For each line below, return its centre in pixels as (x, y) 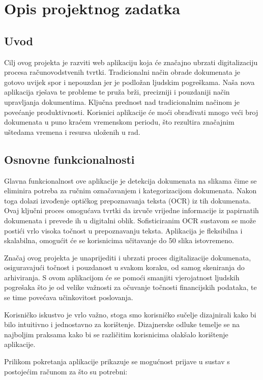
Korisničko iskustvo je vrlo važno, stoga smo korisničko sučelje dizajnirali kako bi (130, 314)
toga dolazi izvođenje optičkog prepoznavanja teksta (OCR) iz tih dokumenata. (128, 200)
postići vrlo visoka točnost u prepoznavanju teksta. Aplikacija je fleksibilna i (123, 230)
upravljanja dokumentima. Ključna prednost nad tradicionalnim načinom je (122, 101)
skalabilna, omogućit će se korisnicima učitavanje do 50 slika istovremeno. (119, 240)
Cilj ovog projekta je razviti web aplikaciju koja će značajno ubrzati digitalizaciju (131, 62)
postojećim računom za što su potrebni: (66, 371)
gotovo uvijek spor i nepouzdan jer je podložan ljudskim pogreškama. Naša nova (129, 82)
